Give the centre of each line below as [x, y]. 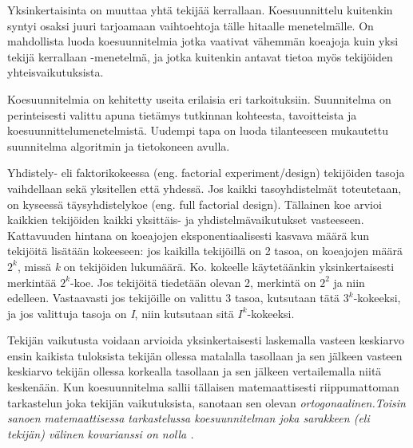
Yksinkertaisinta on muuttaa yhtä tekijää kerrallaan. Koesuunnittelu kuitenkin [200, 10]
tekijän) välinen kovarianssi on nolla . [101, 433]
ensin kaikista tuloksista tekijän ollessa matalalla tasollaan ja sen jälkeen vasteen [205, 355]
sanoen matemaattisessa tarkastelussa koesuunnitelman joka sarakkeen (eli [189, 418]
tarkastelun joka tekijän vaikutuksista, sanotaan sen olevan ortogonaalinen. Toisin [206, 402]
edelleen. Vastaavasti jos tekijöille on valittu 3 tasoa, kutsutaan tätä [174, 298]
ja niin [349, 282]
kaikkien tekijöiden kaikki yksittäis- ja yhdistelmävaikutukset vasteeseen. [186, 220]
